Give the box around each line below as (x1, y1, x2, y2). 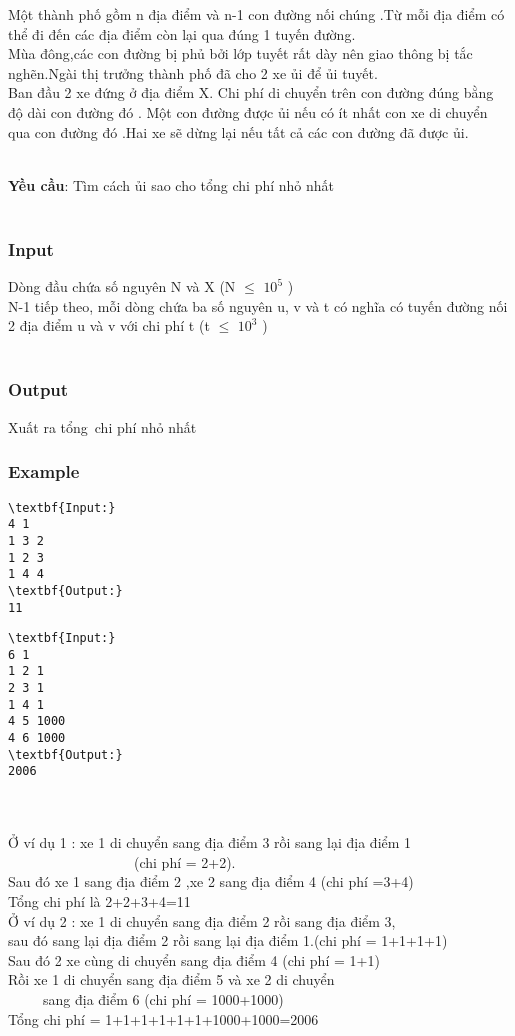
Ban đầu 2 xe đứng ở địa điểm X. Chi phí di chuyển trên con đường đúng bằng (8, 82, 494, 103)
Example (8, 459, 80, 484)
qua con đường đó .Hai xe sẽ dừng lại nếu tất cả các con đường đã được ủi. (8, 121, 469, 142)
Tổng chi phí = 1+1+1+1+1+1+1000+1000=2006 (8, 1008, 319, 1029)
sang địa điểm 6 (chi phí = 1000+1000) (42, 989, 284, 1009)
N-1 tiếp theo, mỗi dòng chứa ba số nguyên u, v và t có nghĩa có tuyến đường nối (8, 295, 508, 316)
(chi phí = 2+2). (133, 851, 236, 872)
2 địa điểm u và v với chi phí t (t (8, 315, 210, 336)
